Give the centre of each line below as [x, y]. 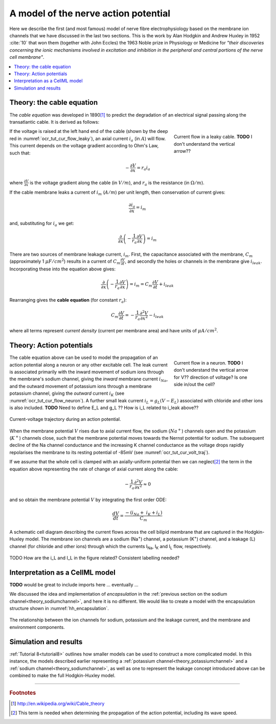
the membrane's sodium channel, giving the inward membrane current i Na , [89, 380]
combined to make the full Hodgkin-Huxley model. [63, 675]
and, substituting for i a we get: [42, 224]
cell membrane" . [27, 57]
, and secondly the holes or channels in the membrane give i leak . [193, 262]
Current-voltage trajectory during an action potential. [65, 419]
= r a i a [144, 168]
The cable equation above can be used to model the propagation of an [84, 357]
